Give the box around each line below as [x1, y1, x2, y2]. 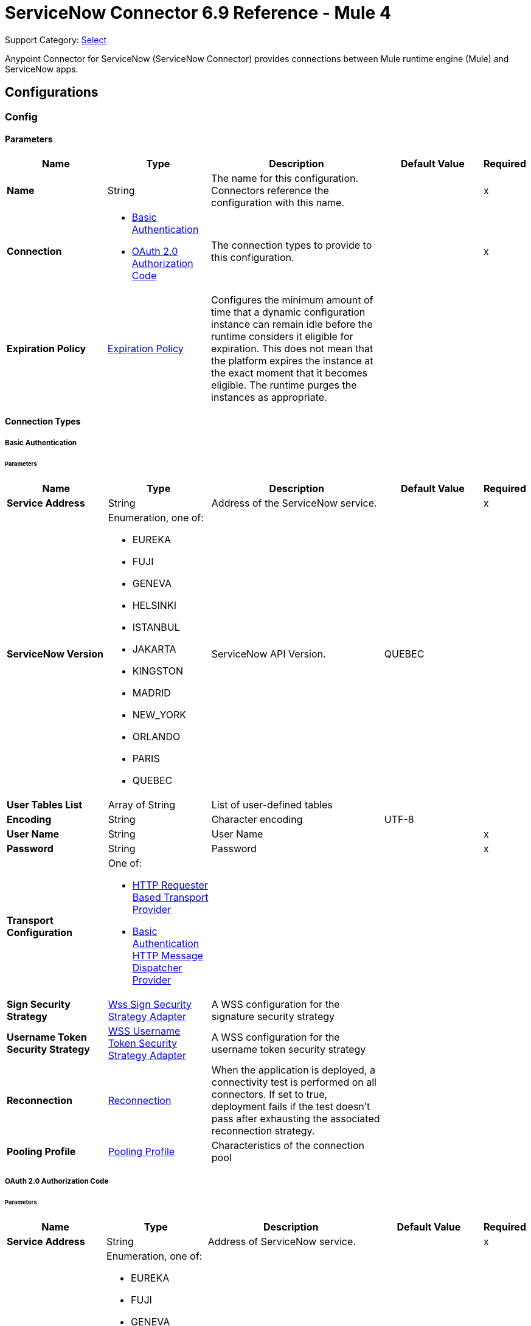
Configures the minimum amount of [211, 293, 373, 306]
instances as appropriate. [211, 391, 327, 403]
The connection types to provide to [211, 238, 372, 251]
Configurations [5, 85, 99, 100]
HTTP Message [132, 949, 203, 962]
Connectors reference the [211, 184, 329, 196]
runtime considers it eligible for [211, 330, 353, 342]
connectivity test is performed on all [211, 1075, 377, 1088]
